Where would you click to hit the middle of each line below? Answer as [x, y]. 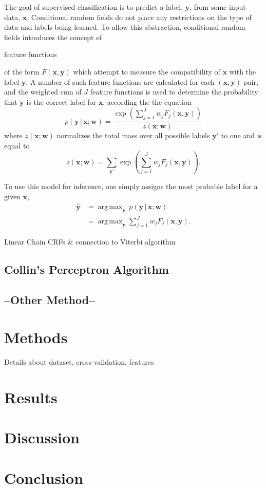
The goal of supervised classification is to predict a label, [94, 7]
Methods [36, 337]
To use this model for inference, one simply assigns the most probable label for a [131, 186]
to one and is [242, 135]
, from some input [218, 7]
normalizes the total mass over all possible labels [133, 135]
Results [31, 397]
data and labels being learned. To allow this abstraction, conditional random [125, 27]
